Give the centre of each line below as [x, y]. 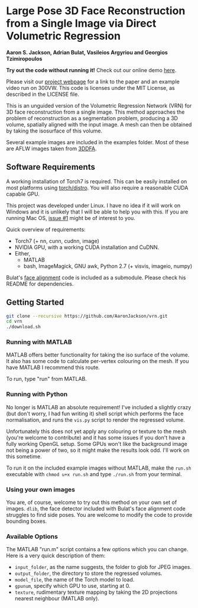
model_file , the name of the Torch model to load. [74, 580]
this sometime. [24, 456]
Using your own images [41, 489]
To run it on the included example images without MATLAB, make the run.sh [99, 468]
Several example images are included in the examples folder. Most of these [98, 142]
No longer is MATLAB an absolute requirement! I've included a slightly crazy [99, 407]
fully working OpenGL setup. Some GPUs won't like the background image [97, 444]
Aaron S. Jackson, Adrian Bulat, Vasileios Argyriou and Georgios [87, 52]
